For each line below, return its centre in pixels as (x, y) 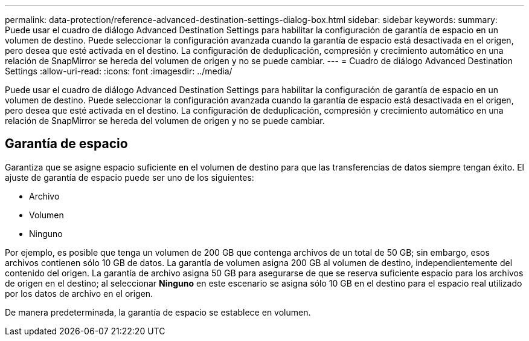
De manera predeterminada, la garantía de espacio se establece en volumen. (158, 312)
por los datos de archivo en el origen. (79, 293)
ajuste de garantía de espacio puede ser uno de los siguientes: (130, 177)
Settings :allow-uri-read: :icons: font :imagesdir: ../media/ (119, 71)
